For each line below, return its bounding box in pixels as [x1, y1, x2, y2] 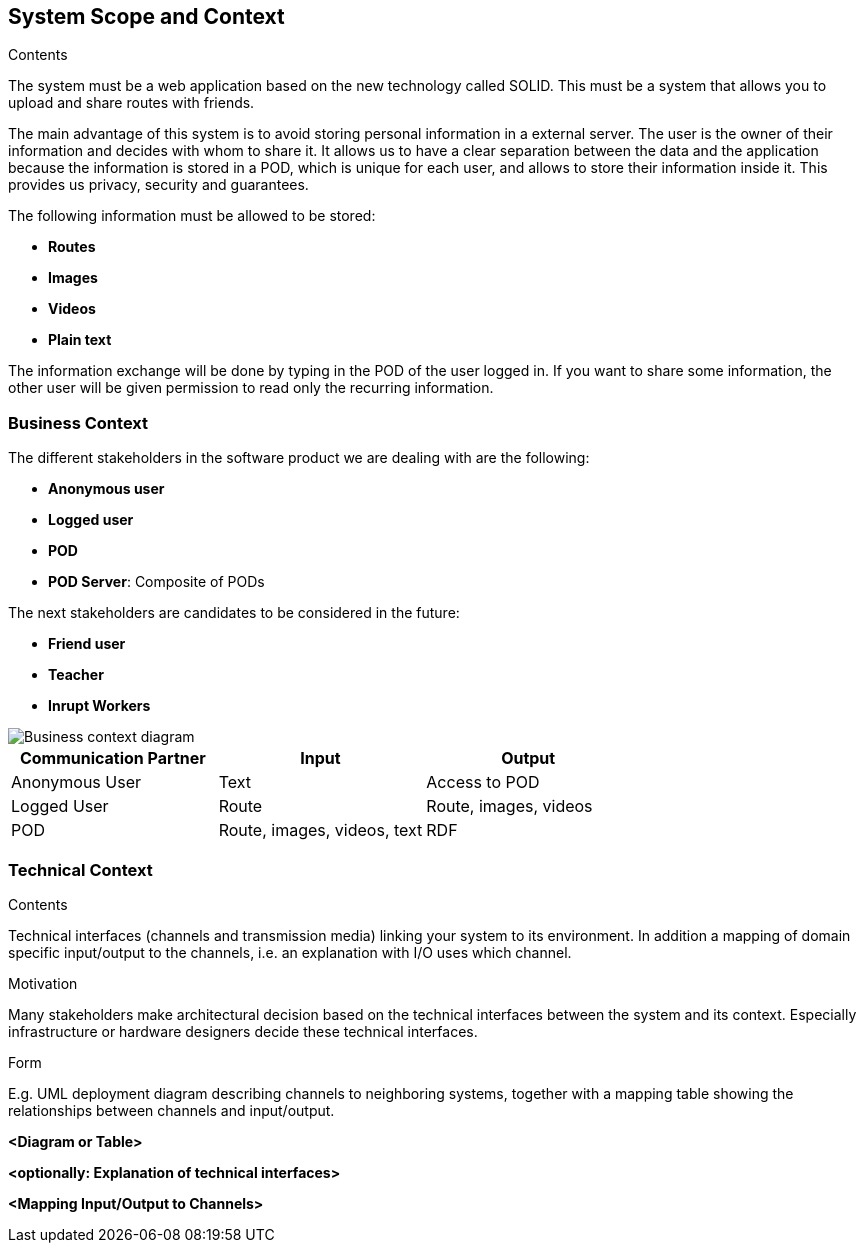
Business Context [8, 412, 149, 433]
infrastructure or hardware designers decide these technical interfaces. [8, 1022, 478, 1040]
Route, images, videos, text [218, 820, 423, 841]
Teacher [48, 666, 104, 684]
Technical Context [8, 859, 153, 880]
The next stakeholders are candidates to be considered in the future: [8, 604, 460, 622]
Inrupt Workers [48, 697, 151, 715]
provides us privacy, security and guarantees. [8, 176, 309, 194]
